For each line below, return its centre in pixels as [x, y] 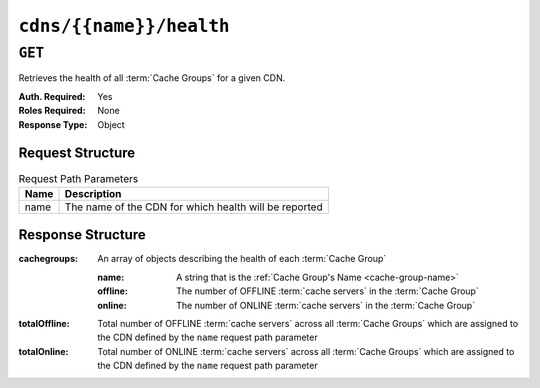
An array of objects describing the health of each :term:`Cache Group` [242, 259]
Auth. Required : [52, 96]
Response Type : [53, 124]
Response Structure [82, 235]
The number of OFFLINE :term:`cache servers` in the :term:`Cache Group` [327, 291]
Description [93, 193]
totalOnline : [43, 351]
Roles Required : [52, 111]
